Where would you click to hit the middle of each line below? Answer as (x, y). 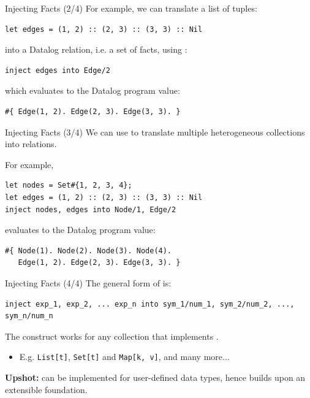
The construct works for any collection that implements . (112, 336)
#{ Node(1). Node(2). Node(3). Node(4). (89, 251)
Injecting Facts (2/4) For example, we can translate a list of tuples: (131, 8)
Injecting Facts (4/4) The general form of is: (88, 282)
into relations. (31, 144)
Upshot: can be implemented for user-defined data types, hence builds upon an (155, 377)
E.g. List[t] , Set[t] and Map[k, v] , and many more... (124, 357)
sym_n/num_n (29, 316)
